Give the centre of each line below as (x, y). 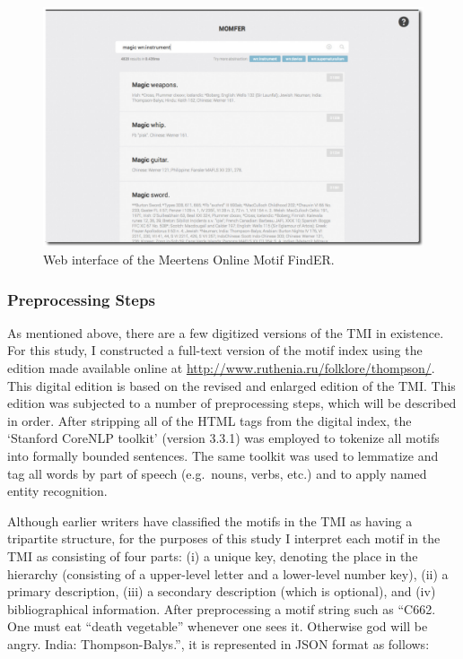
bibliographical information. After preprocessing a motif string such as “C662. (222, 608)
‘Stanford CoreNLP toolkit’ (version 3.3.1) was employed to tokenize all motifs (223, 438)
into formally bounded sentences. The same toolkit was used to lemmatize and (223, 456)
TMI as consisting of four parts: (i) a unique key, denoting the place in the (213, 556)
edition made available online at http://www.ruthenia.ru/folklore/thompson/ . (221, 368)
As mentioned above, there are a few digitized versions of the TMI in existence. (226, 332)
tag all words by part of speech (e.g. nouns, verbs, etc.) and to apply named (217, 473)
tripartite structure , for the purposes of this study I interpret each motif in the (224, 538)
